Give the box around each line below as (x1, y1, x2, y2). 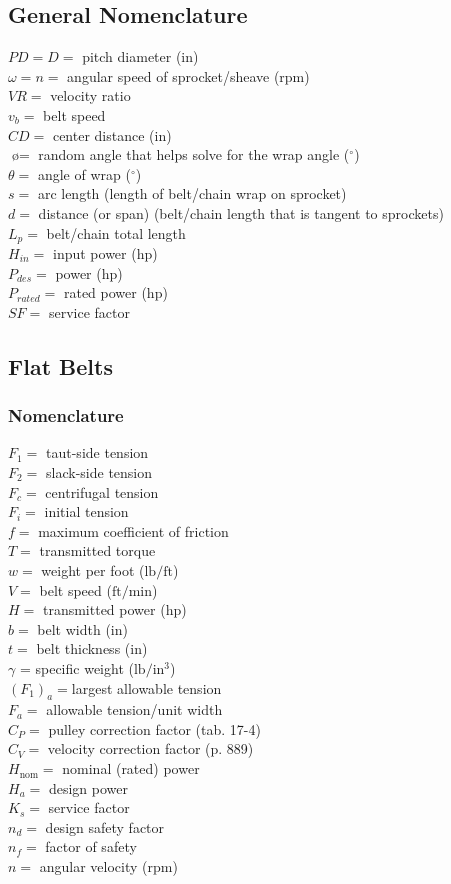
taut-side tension (46, 442, 149, 463)
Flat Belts (8, 350, 113, 381)
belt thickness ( (36, 638, 131, 659)
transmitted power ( (42, 599, 166, 620)
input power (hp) (53, 243, 158, 263)
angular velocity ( (39, 856, 148, 877)
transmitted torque (39, 540, 156, 561)
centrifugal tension (45, 481, 159, 502)
